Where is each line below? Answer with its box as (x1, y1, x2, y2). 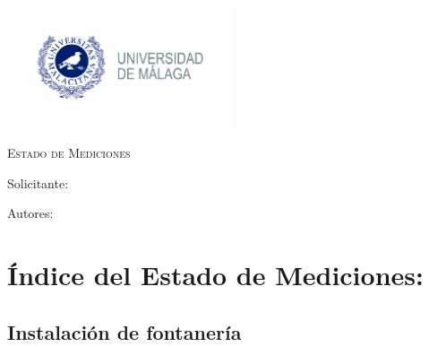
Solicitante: (7, 173, 69, 192)
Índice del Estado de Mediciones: (7, 256, 424, 293)
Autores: (7, 204, 54, 222)
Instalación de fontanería (7, 317, 242, 345)
